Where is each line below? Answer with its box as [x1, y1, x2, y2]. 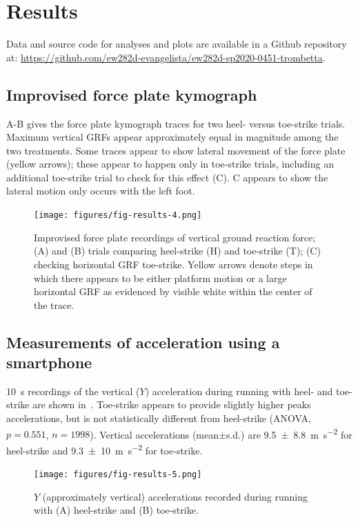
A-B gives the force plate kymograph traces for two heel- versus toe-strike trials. [6, 116, 346, 130]
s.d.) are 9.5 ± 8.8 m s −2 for [226, 425, 352, 441]
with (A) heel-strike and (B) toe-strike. [34, 503, 199, 517]
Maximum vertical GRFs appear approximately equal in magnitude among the [6, 130, 339, 144]
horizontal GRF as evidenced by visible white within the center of [34, 284, 312, 299]
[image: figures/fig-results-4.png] [34, 210, 202, 221]
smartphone [6, 352, 92, 373]
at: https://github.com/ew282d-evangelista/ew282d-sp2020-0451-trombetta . [6, 50, 326, 64]
